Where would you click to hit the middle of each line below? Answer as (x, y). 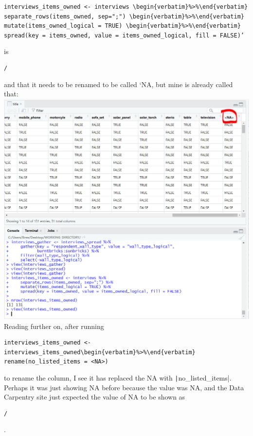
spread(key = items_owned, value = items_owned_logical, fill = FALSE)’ (124, 35)
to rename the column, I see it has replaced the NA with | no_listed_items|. (118, 378)
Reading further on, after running (54, 326)
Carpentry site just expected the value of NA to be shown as (95, 397)
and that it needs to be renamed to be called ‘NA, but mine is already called (118, 84)
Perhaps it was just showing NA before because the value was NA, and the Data (124, 387)
